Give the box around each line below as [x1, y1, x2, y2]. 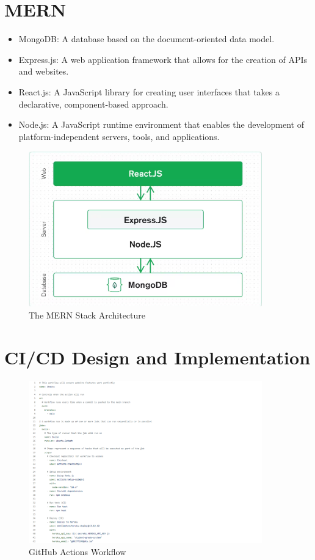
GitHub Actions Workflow [29, 545, 126, 558]
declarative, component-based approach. [18, 97, 168, 110]
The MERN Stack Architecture [29, 309, 146, 322]
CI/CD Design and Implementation [4, 344, 311, 369]
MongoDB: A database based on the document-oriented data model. [18, 32, 275, 45]
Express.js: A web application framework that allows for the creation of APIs [18, 53, 308, 65]
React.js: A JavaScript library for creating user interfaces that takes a [18, 85, 280, 98]
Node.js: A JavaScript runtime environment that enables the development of [18, 118, 304, 131]
